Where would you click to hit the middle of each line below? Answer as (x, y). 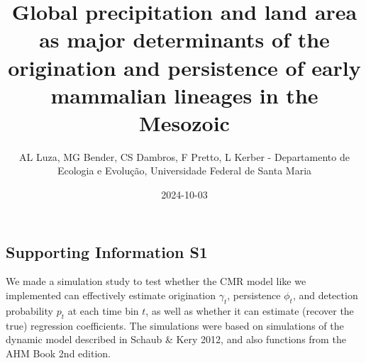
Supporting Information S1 (107, 251)
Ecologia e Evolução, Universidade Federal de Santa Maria (184, 171)
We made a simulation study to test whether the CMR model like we (156, 281)
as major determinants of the (184, 39)
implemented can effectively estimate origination (111, 295)
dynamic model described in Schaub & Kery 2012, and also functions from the (176, 339)
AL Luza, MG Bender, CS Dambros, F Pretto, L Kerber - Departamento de (184, 156)
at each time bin (103, 310)
